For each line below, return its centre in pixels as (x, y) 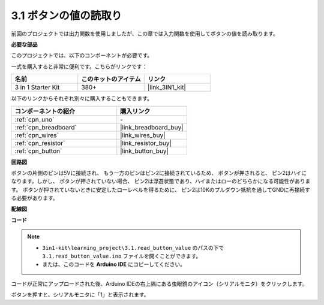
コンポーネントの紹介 (45, 111)
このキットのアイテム (111, 79)
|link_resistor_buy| (146, 143)
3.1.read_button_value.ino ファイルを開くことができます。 (122, 256)
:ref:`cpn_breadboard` (46, 127)
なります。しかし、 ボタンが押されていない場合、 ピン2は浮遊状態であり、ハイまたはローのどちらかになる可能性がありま (161, 181)
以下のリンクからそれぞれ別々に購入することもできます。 (82, 98)
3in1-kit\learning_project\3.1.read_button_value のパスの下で (133, 247)
